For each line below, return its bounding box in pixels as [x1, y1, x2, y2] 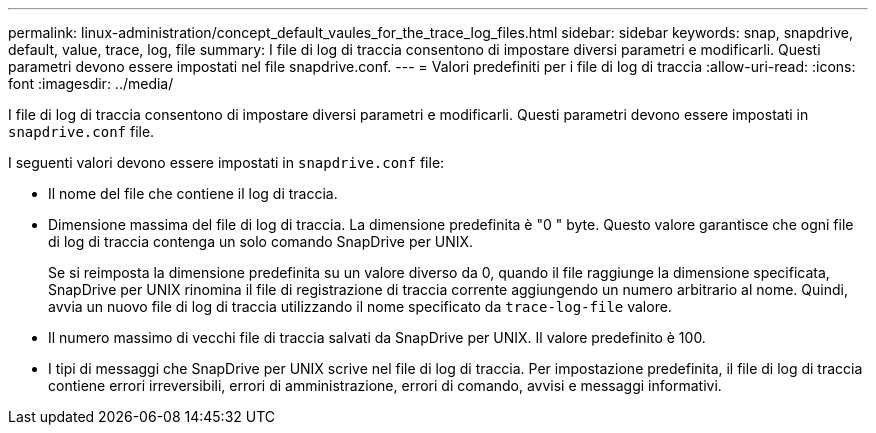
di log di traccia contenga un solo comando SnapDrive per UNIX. [48, 233, 474, 250]
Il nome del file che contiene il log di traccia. [48, 185, 338, 202]
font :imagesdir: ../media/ [8, 75, 174, 92]
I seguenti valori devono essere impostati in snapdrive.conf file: [8, 154, 445, 171]
